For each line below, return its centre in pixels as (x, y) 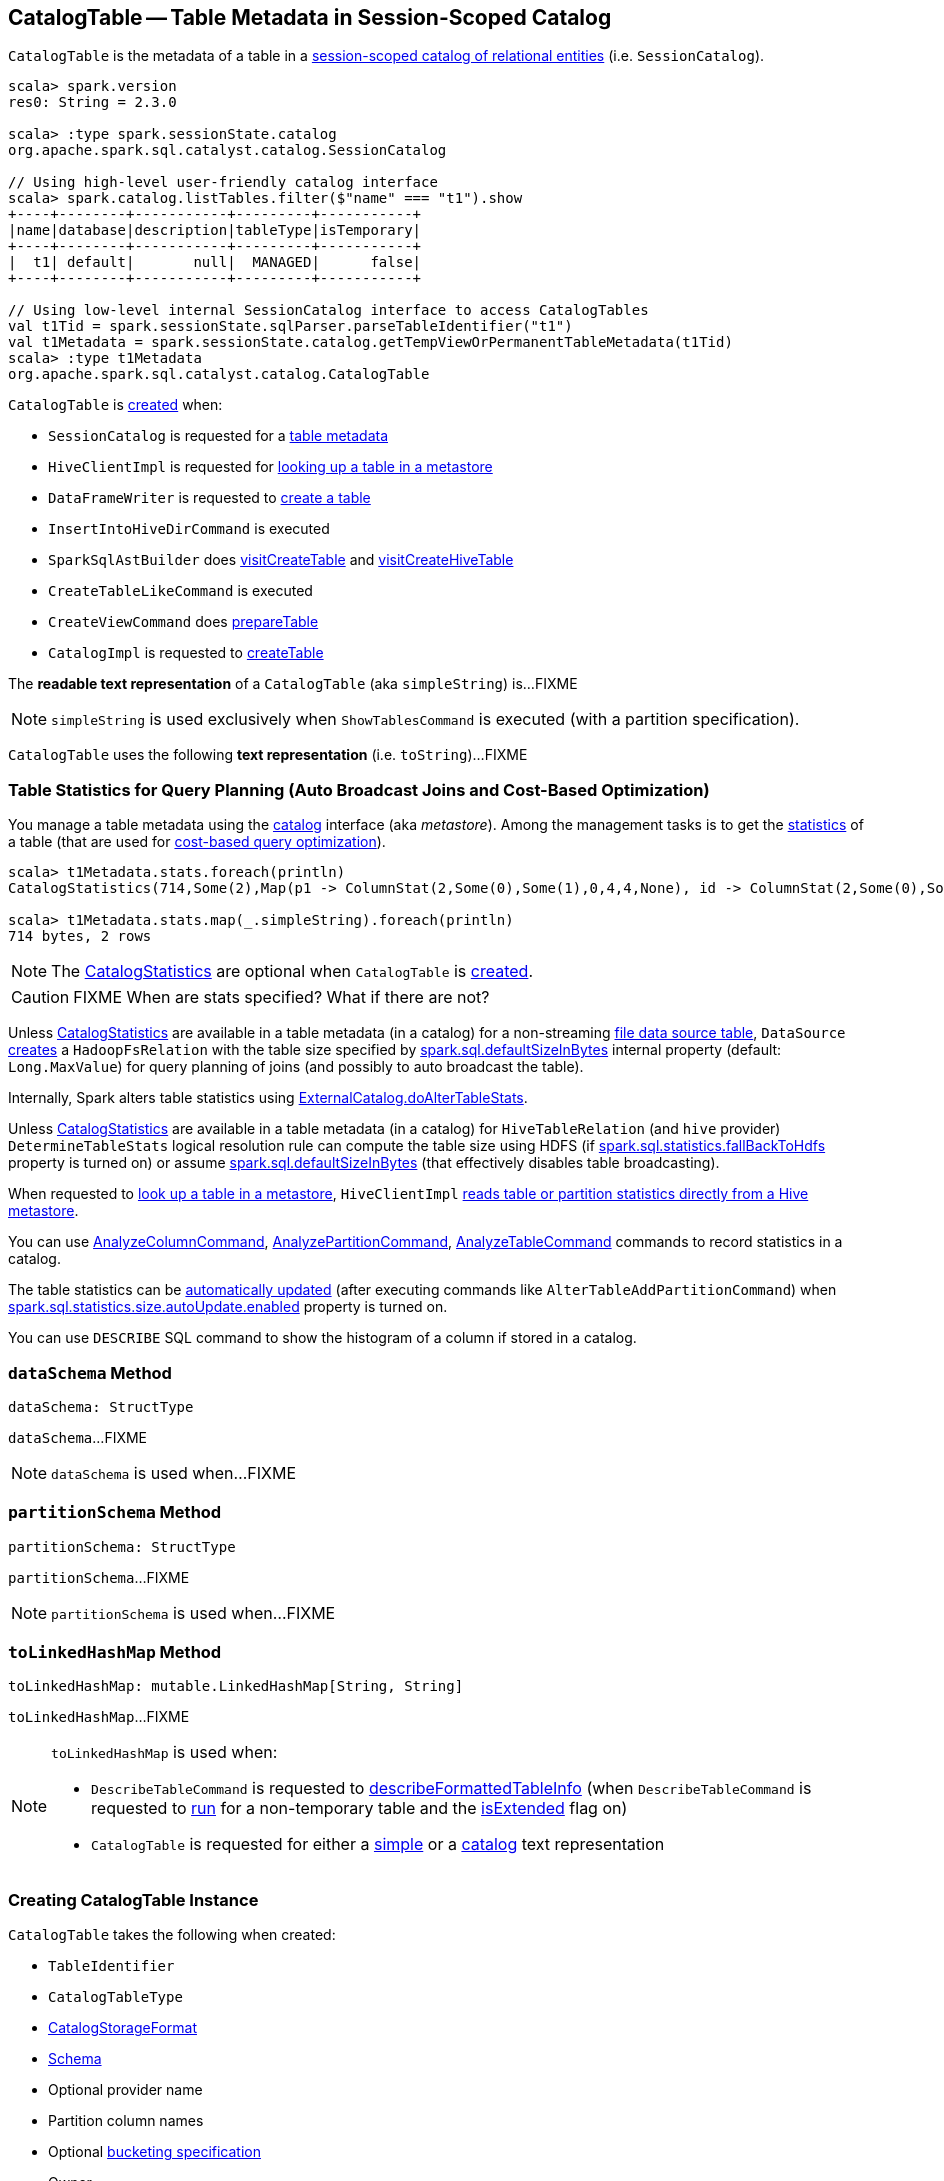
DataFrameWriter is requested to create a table (209, 498)
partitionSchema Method (115, 1512)
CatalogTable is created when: (115, 405)
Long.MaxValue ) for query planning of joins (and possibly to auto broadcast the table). (296, 1067)
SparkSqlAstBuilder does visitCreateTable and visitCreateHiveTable (281, 560)
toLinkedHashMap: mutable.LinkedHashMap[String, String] (236, 1686)
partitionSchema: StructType (122, 1546)
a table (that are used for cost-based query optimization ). (197, 842)
